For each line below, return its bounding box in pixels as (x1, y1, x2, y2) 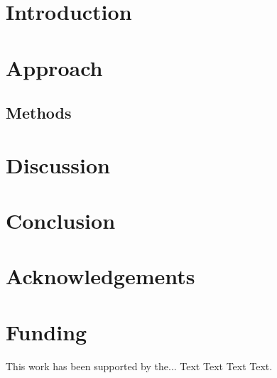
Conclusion (6, 206, 116, 235)
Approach (6, 53, 103, 82)
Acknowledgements (6, 261, 195, 291)
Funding (6, 317, 87, 346)
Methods (6, 102, 72, 124)
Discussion (6, 150, 110, 179)
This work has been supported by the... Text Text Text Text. (6, 358, 273, 373)
